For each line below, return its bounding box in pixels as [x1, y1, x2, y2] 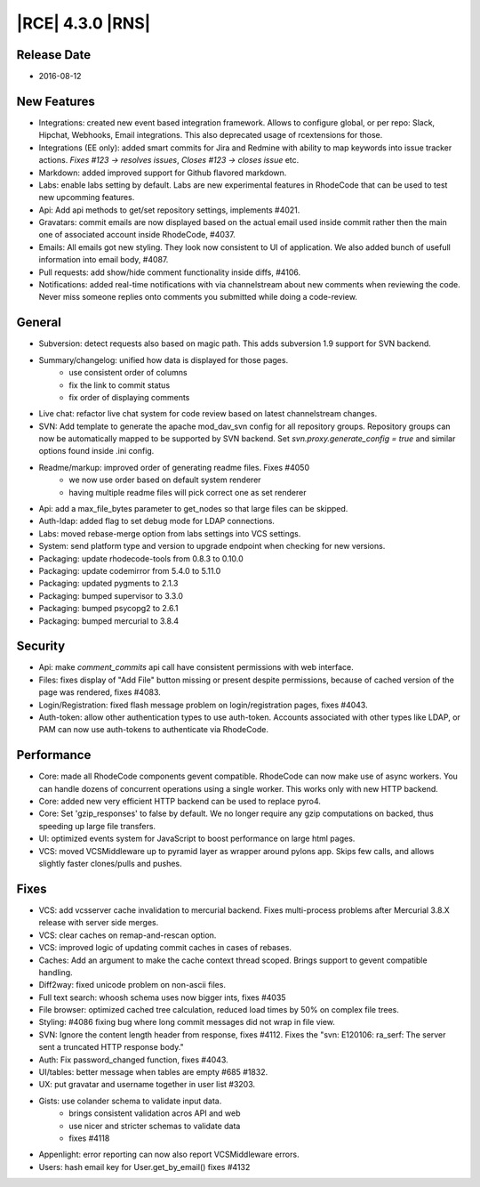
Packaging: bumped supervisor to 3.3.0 [38, 590, 184, 601]
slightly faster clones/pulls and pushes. [38, 859, 182, 869]
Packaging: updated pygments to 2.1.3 [38, 578, 179, 589]
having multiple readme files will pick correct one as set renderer [68, 487, 307, 497]
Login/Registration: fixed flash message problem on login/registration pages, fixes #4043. [38, 699, 368, 710]
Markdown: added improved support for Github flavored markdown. [38, 167, 287, 178]
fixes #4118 [68, 1133, 110, 1143]
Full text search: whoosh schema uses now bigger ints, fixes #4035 [38, 992, 286, 1003]
